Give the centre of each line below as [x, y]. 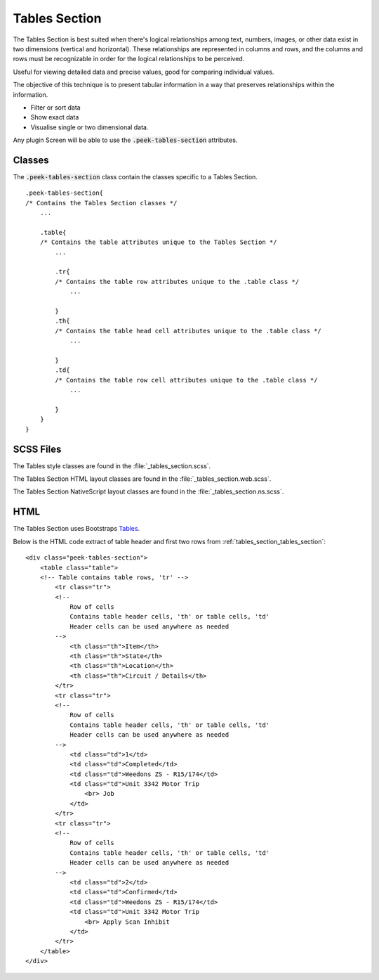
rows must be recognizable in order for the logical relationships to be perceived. [129, 59]
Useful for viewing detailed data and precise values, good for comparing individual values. [144, 72]
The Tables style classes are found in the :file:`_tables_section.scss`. [112, 466]
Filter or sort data [55, 107]
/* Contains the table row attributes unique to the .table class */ [177, 282]
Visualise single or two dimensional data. [89, 127]
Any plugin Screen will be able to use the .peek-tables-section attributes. [125, 140]
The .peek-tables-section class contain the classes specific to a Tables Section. [135, 176]
